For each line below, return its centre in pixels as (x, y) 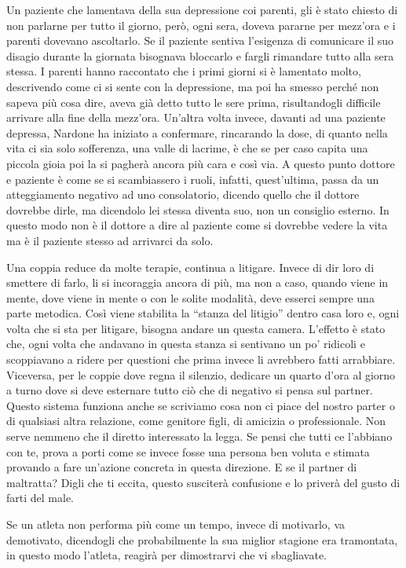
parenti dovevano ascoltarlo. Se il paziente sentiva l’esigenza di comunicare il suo (200, 40)
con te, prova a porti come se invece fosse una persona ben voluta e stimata (188, 451)
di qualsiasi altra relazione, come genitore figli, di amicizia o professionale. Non (196, 421)
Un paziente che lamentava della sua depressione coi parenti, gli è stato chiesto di (202, 9)
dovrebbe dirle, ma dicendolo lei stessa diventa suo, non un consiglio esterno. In (198, 209)
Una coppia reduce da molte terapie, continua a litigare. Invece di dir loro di (190, 267)
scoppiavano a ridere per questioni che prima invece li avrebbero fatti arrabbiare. (201, 359)
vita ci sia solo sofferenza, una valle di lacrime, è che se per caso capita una (187, 148)
